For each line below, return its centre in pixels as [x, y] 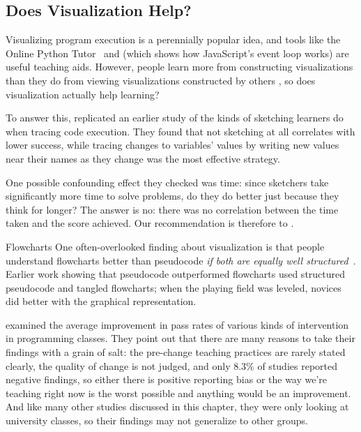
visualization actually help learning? [83, 94]
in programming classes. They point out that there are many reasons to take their [180, 338]
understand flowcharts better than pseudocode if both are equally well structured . [181, 260]
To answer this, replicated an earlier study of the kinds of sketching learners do [175, 118]
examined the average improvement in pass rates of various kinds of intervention [177, 324]
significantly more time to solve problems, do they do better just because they [172, 196]
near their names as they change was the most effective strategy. [143, 158]
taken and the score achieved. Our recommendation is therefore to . [150, 223]
